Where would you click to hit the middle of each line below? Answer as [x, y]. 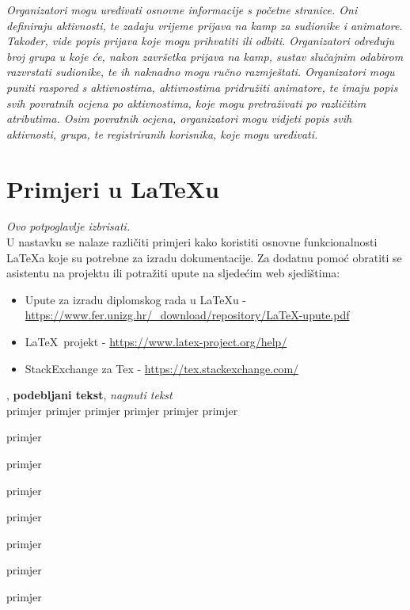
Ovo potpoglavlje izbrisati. [68, 226]
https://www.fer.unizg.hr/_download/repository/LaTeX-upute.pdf [187, 315]
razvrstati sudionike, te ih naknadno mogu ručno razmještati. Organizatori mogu [201, 72]
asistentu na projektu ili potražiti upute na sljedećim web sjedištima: [173, 273]
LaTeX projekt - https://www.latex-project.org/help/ [156, 342]
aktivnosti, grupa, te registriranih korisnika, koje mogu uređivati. [162, 133]
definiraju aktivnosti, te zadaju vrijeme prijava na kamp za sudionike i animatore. [205, 25]
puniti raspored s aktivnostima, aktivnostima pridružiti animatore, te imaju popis [202, 87]
